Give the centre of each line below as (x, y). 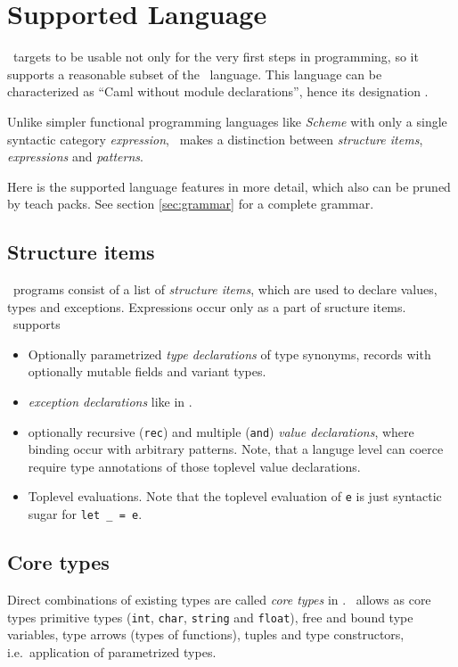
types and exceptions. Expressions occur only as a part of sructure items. (207, 306)
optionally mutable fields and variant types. (147, 371)
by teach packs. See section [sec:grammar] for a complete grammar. (191, 204)
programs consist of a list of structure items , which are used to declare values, (225, 289)
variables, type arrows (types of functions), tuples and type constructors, (206, 634)
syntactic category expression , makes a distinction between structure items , (215, 139)
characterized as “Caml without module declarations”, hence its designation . (218, 91)
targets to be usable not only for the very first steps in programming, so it (216, 57)
